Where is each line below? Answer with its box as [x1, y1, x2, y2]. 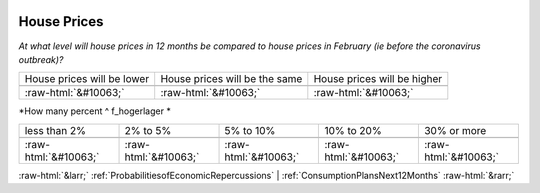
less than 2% [24, 123, 87, 137]
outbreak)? [18, 53, 64, 65]
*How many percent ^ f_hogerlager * [18, 105, 172, 117]
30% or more [423, 123, 487, 137]
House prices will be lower [24, 72, 150, 86]
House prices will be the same [160, 72, 303, 86]
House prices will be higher [313, 72, 443, 86]
